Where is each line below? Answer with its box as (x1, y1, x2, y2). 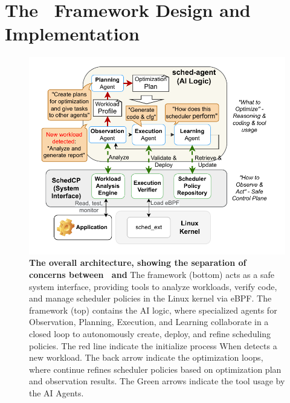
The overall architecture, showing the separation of (29, 256, 246, 269)
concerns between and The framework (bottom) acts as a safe (29, 268, 274, 281)
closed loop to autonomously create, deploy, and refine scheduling (29, 327, 271, 340)
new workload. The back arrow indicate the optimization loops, (29, 351, 263, 364)
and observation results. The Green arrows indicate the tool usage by (29, 375, 285, 387)
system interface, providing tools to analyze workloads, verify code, (29, 280, 277, 292)
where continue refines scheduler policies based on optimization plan (29, 363, 282, 375)
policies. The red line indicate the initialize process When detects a (29, 339, 277, 352)
